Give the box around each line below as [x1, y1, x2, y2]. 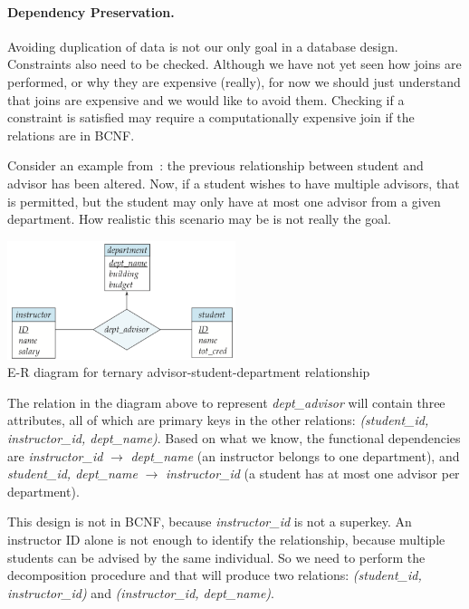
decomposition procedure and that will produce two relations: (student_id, [7, 565, 422, 585]
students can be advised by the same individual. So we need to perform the [7, 547, 426, 566]
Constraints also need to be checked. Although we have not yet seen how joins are [7, 54, 462, 73]
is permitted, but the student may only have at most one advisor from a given [7, 191, 441, 210]
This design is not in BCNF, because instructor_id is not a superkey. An [7, 512, 412, 531]
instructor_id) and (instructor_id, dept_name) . [7, 583, 274, 602]
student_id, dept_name [7, 464, 138, 483]
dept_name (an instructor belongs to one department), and [130, 446, 460, 465]
